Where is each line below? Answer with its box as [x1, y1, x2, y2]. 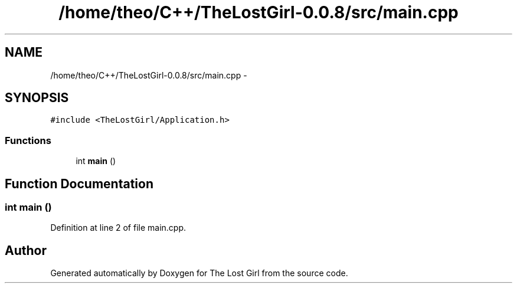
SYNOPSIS [5, 90, 69, 106]
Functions [5, 134, 51, 146]
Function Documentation [5, 176, 153, 191]
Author [5, 243, 47, 258]
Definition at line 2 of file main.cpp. [50, 222, 186, 233]
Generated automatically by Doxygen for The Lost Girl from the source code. [50, 268, 348, 279]
